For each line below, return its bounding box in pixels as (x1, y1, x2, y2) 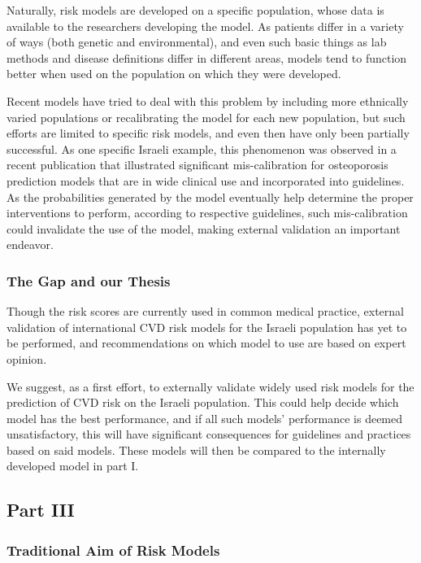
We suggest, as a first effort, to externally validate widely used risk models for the (7, 378, 414, 395)
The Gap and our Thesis (7, 270, 171, 290)
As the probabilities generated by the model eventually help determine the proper (7, 188, 414, 205)
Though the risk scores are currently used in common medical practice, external (7, 303, 404, 320)
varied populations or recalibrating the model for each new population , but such (7, 108, 406, 125)
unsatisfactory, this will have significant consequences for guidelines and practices (7, 426, 411, 443)
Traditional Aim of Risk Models (7, 539, 220, 560)
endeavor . (7, 236, 54, 253)
